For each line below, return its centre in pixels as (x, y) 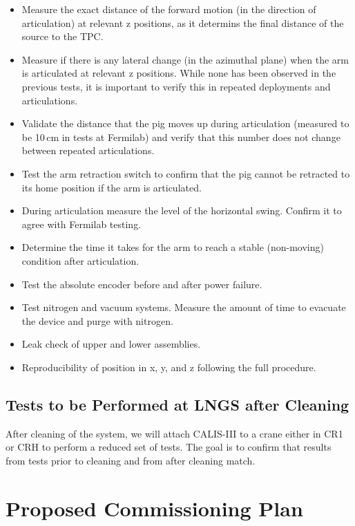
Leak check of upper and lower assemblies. (111, 344)
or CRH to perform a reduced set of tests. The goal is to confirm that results (169, 447)
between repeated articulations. (88, 150)
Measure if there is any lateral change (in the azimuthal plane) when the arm (185, 59)
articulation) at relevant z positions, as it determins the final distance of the (183, 22)
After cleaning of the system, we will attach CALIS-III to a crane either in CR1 (174, 433)
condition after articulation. (80, 260)
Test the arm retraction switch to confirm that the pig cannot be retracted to (186, 173)
